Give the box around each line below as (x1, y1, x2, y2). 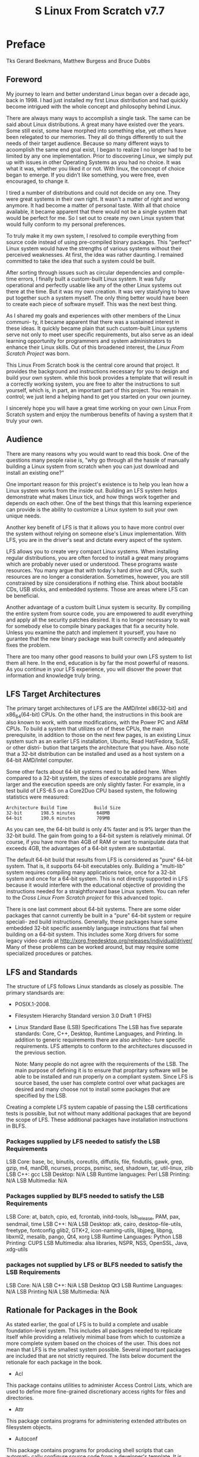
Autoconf (14, 1435, 38, 1442)
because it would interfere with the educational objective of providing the (6, 881, 185, 889)
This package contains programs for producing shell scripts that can (6, 1447, 174, 1454)
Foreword (6, 74, 43, 84)
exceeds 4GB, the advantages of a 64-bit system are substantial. (6, 845, 166, 852)
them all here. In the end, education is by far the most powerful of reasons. (6, 659, 189, 666)
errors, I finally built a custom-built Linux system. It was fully (18, 275, 166, 282)
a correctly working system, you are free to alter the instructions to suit (6, 380, 180, 387)
